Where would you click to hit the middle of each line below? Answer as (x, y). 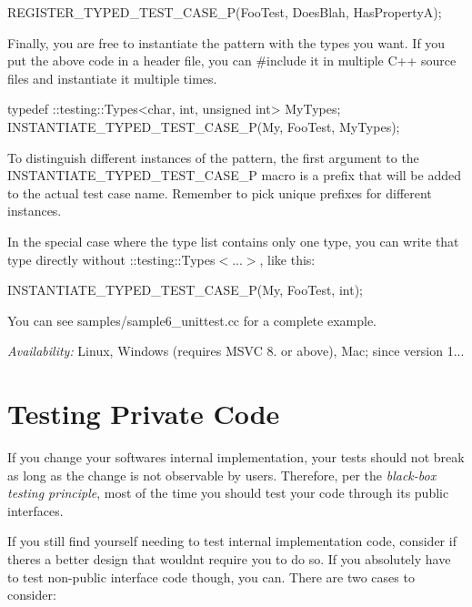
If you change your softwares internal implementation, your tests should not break (236, 457)
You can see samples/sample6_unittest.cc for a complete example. (192, 320)
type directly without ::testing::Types (111, 259)
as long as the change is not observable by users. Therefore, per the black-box (222, 475)
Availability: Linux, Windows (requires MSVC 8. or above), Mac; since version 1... (236, 351)
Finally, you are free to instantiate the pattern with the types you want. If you (226, 42)
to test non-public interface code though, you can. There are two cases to (211, 577)
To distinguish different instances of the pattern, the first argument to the (213, 157)
